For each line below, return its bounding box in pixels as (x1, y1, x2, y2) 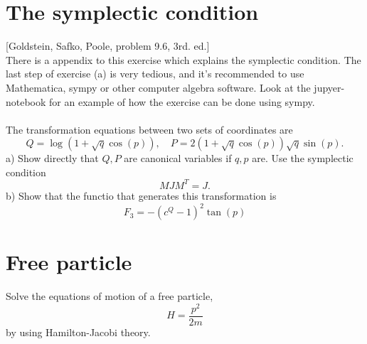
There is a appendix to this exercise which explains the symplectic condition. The (6, 52, 361, 67)
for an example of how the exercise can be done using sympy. (49, 94, 315, 109)
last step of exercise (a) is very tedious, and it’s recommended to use (6, 66, 304, 81)
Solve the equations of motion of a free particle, (6, 289, 213, 303)
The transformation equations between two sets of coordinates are (6, 122, 293, 136)
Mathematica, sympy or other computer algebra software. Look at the (6, 80, 311, 95)
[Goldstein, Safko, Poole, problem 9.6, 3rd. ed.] (6, 38, 210, 53)
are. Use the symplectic (252, 151, 353, 166)
